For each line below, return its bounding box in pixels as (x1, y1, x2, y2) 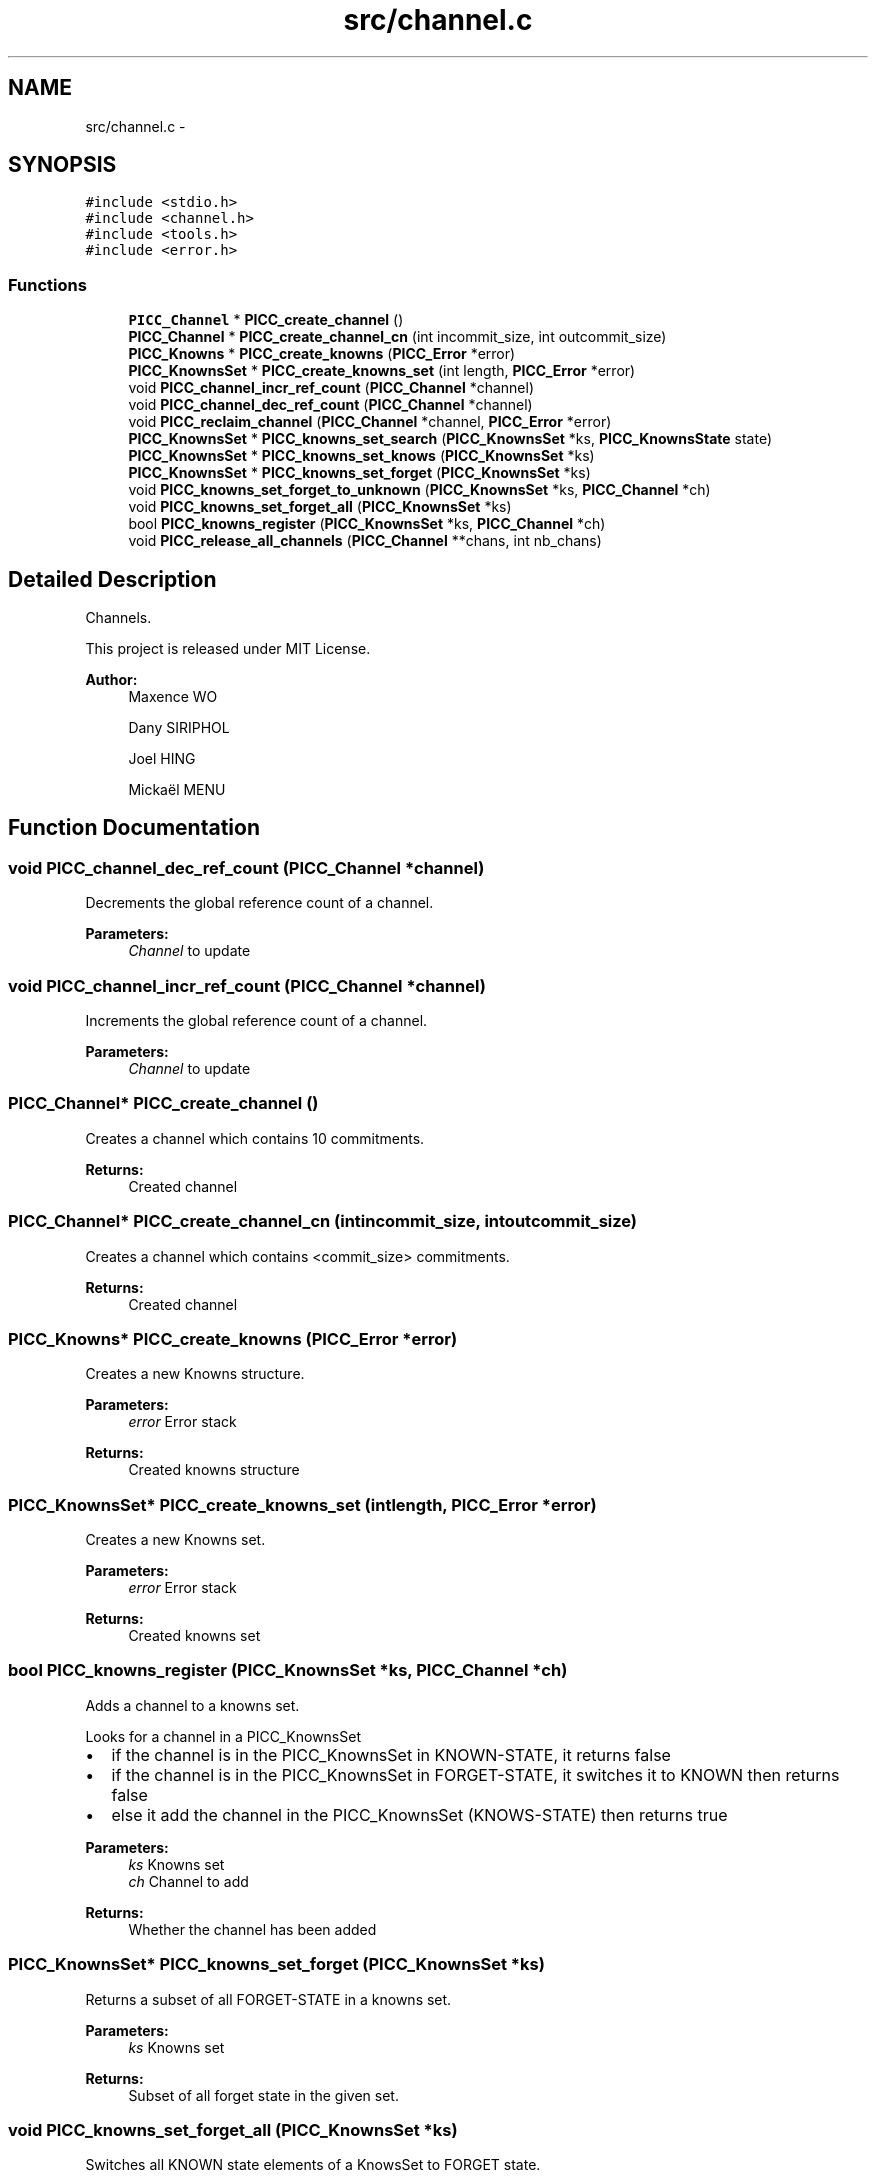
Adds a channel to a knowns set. (85, 1696, 300, 1714)
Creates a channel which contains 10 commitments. (85, 1129, 425, 1147)
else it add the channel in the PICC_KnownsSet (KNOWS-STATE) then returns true (111, 1804, 728, 1825)
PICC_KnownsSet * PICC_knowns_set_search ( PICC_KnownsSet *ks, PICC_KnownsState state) (128, 430, 773, 448)
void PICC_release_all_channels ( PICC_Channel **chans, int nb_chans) (128, 532, 602, 550)
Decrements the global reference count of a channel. (85, 894, 434, 912)
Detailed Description (8, 566, 217, 592)
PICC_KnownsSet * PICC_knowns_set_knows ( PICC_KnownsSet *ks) (128, 447, 595, 465)
